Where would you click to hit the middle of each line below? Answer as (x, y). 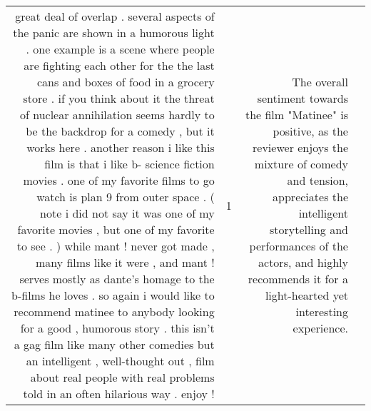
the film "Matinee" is (296, 115)
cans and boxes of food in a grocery (126, 82)
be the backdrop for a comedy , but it (120, 131)
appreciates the (310, 197)
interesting (322, 311)
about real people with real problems (122, 377)
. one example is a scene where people (120, 49)
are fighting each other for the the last (119, 65)
